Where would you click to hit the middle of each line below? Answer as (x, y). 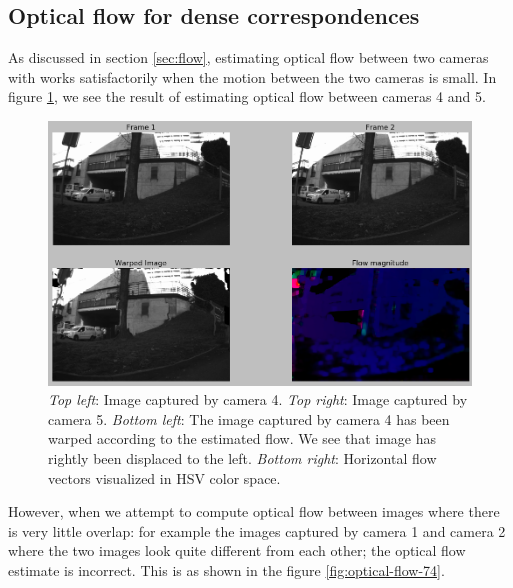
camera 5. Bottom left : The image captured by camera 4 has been (249, 418)
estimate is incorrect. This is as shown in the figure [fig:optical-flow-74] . (226, 570)
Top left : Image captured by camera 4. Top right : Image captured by (258, 399)
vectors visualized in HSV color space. (164, 477)
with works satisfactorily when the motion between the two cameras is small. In (252, 76)
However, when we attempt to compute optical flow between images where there (254, 511)
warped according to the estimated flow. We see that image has (242, 438)
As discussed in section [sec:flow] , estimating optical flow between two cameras (248, 57)
